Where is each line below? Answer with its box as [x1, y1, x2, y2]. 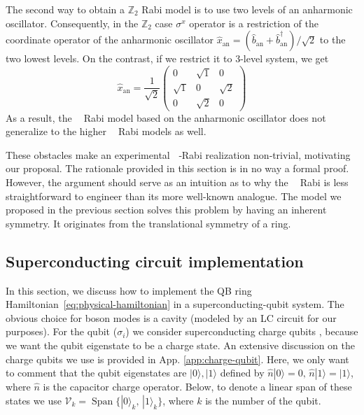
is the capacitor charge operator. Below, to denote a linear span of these [43, 379, 352, 394]
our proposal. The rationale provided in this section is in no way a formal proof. [6, 161, 349, 176]
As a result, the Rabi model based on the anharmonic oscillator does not [6, 110, 326, 125]
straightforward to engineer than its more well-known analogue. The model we [6, 188, 342, 203]
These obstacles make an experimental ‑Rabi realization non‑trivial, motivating [6, 147, 351, 162]
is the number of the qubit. [205, 393, 321, 407]
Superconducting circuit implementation [6, 250, 304, 272]
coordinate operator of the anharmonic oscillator [6, 32, 214, 47]
